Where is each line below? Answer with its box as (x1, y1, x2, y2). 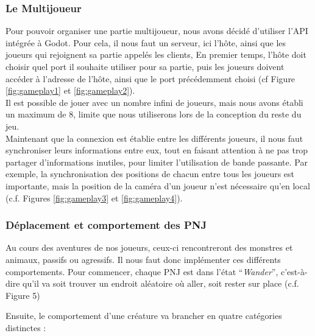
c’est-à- (280, 265, 308, 278)
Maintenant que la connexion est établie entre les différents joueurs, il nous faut (5, 131, 303, 144)
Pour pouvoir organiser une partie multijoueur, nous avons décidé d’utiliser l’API (5, 24, 308, 37)
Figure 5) (5, 289, 40, 301)
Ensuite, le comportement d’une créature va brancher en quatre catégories (5, 309, 282, 322)
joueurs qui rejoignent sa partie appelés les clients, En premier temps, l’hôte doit (5, 48, 306, 61)
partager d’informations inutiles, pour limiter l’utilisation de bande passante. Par (5, 155, 308, 168)
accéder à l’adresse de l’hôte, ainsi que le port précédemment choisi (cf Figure (5, 72, 296, 85)
